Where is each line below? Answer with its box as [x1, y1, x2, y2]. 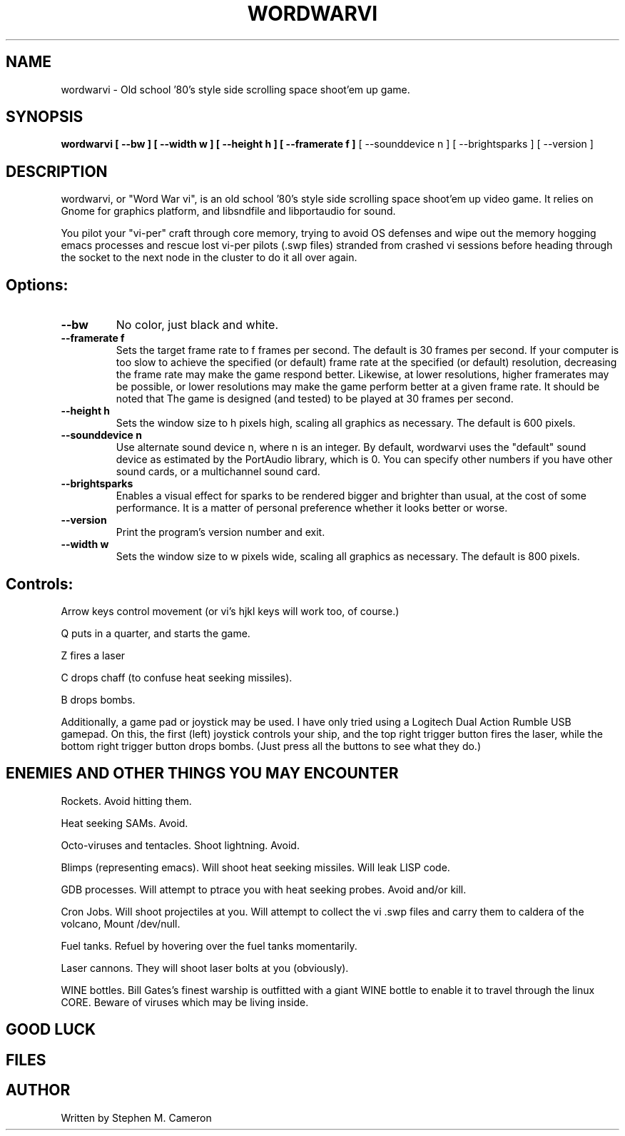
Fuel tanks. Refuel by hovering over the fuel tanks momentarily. [61, 939, 357, 952]
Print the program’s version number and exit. [116, 526, 325, 539]
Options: [6, 275, 68, 294]
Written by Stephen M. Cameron [61, 1111, 212, 1124]
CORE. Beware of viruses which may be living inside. [61, 995, 309, 1008]
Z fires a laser [61, 649, 126, 661]
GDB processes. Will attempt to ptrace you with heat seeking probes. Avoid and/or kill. [61, 883, 467, 896]
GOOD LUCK [6, 1020, 96, 1039]
